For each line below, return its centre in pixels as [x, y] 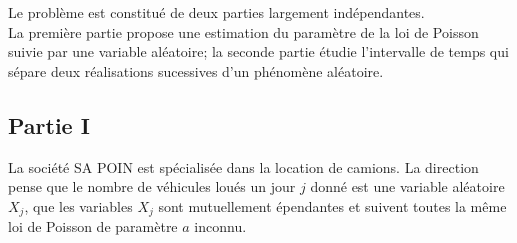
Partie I [49, 124]
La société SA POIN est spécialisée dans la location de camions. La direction [243, 166]
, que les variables [78, 205]
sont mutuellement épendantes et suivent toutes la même [332, 205]
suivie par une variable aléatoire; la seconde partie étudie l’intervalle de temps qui [258, 51]
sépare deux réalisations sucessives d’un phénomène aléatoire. [196, 70]
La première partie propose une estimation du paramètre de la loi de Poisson [243, 31]
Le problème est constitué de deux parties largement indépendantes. [216, 12]
